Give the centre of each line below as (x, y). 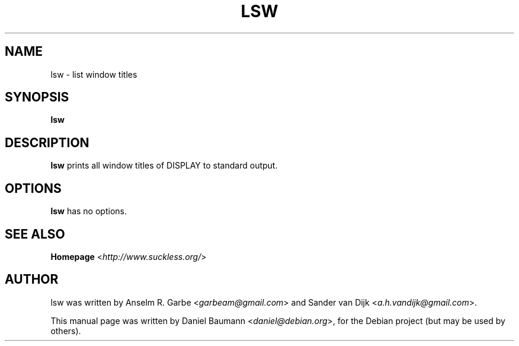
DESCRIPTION (47, 142)
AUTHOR (32, 280)
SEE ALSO (35, 234)
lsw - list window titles (94, 74)
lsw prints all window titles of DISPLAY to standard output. (164, 166)
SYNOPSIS (37, 97)
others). (66, 331)
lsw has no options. (89, 211)
